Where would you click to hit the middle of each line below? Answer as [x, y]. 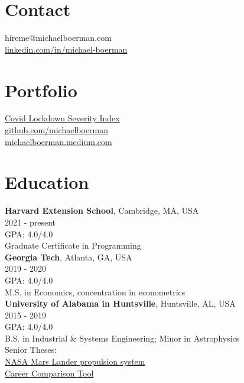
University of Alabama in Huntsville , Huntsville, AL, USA [120, 303]
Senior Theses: [31, 350]
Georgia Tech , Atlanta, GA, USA [69, 257]
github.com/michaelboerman [57, 130]
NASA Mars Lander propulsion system [75, 361]
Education [47, 182]
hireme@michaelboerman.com [58, 38]
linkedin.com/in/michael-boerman [66, 49]
